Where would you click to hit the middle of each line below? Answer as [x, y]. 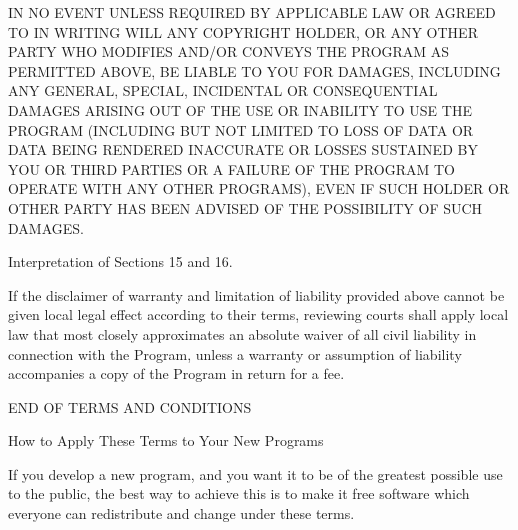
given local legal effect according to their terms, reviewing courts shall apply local [258, 314]
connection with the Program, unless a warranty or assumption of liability [235, 353]
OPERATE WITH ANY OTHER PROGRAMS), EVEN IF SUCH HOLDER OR [259, 188]
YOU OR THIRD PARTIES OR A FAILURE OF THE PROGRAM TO [231, 168]
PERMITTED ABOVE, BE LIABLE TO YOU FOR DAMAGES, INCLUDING [254, 70]
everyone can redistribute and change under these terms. [181, 513]
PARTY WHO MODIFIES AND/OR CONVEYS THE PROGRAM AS [229, 51]
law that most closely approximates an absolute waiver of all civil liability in [242, 333]
